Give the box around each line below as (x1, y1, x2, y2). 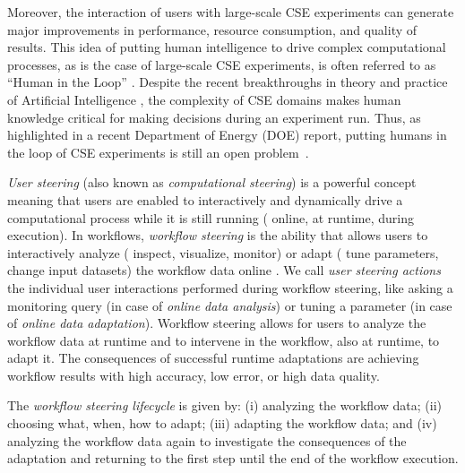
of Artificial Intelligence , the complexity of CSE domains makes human (7, 90, 401, 108)
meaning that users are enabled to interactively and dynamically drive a (7, 190, 403, 209)
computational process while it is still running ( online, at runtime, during (7, 208, 414, 227)
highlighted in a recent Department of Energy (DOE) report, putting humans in (7, 125, 447, 144)
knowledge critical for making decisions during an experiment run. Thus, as (7, 107, 421, 126)
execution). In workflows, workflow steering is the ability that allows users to (7, 226, 428, 245)
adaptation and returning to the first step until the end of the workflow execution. (7, 449, 459, 468)
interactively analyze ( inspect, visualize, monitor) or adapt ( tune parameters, (7, 243, 439, 262)
